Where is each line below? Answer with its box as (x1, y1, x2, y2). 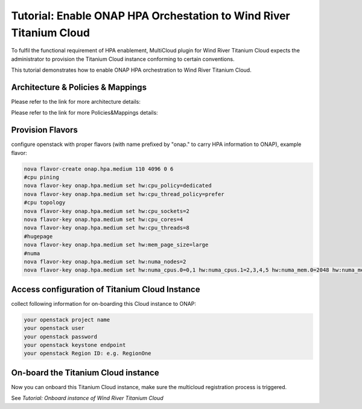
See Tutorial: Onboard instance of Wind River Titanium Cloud (11, 395, 164, 402)
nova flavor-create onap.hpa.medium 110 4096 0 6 (24, 165, 174, 172)
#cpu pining (24, 174, 60, 181)
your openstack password (24, 333, 98, 340)
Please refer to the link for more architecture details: (11, 98, 141, 106)
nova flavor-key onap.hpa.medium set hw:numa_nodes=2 (24, 258, 186, 265)
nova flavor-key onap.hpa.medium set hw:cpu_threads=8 (24, 224, 189, 232)
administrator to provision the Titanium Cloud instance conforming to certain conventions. (11, 55, 235, 63)
